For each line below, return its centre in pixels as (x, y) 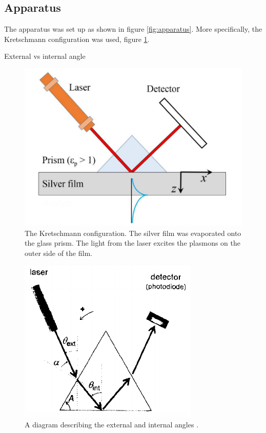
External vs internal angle (45, 56)
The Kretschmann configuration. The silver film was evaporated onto (133, 233)
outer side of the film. (58, 253)
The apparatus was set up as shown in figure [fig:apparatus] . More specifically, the (133, 29)
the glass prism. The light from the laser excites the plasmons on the (132, 243)
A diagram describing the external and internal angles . (112, 425)
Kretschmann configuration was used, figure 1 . (77, 39)
